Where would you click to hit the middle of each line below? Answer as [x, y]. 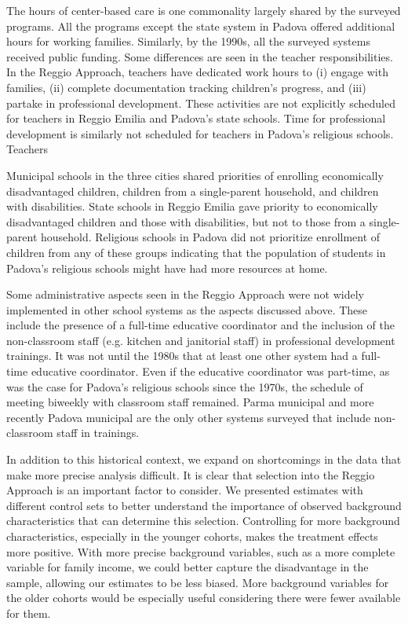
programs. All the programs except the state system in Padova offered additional [201, 26]
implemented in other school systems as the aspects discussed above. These [187, 309]
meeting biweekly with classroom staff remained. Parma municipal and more [190, 402]
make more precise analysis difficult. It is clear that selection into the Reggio [191, 474]
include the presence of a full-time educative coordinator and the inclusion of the [200, 325]
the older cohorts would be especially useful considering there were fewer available [204, 598]
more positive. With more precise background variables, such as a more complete [201, 551]
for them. [29, 613]
